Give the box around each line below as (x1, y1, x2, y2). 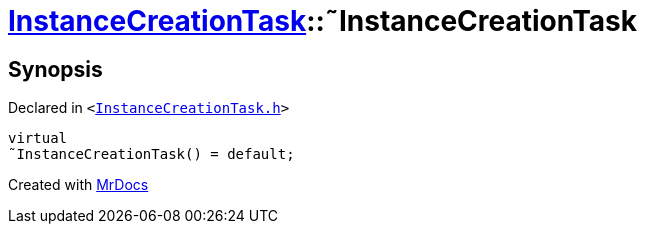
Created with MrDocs (8, 176, 149, 194)
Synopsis (8, 56, 103, 82)
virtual (8, 130, 68, 147)
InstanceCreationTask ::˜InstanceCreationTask (8, 4, 638, 38)
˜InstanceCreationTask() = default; (8, 146, 295, 163)
